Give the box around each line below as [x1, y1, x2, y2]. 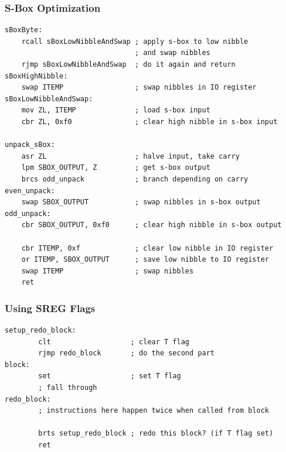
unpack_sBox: [5, 141, 55, 149]
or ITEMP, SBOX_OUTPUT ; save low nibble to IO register [21, 255, 270, 264]
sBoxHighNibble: [5, 71, 68, 80]
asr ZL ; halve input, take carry [21, 152, 240, 160]
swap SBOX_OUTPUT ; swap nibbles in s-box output [21, 198, 261, 207]
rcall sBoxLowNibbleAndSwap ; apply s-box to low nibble [21, 37, 248, 46]
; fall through [38, 383, 97, 392]
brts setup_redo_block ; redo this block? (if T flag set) [38, 429, 274, 438]
